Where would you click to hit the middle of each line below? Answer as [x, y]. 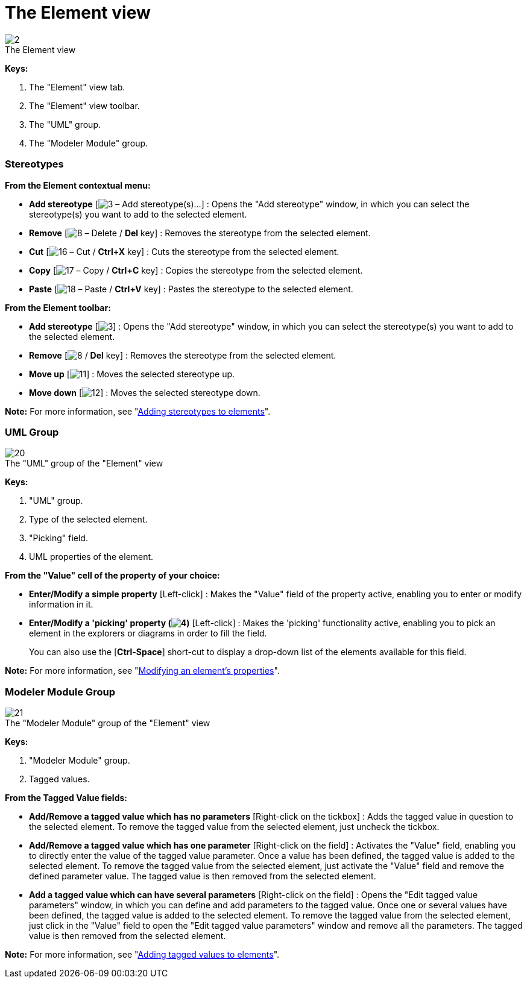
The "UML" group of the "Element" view [84, 463]
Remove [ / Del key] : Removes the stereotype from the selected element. [183, 355]
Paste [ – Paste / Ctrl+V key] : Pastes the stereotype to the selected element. [191, 289]
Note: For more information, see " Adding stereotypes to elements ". [138, 411]
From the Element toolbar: [58, 307]
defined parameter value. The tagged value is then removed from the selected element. [203, 876]
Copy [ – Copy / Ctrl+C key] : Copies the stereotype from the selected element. [196, 270]
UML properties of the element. [91, 557]
